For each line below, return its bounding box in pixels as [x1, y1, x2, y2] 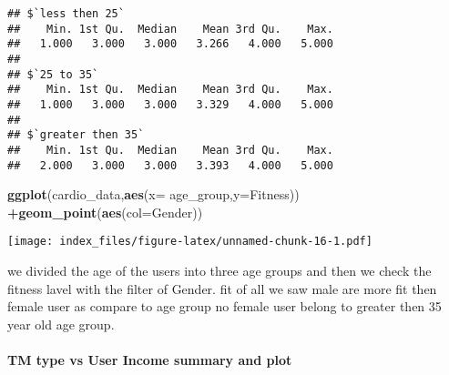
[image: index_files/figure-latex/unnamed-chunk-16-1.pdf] [7, 235, 372, 248]
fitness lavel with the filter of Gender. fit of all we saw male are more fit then [7, 279, 437, 298]
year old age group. [7, 314, 115, 333]
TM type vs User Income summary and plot [7, 350, 292, 370]
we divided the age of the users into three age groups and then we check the [7, 261, 432, 280]
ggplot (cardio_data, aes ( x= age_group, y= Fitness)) [7, 185, 300, 204]
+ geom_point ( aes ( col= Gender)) [7, 202, 203, 221]
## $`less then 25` [7, 7, 125, 20]
